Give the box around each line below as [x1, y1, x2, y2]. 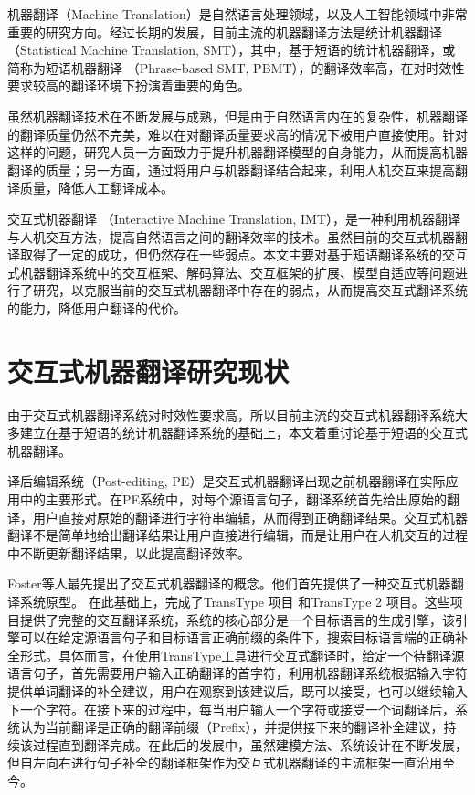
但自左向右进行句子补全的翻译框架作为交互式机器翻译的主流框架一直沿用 [7, 753, 442, 772]
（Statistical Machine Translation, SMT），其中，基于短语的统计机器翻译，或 [7, 40, 456, 59]
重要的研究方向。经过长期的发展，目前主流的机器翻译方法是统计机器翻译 [7, 22, 442, 41]
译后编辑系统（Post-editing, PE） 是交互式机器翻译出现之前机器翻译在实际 [7, 472, 446, 491]
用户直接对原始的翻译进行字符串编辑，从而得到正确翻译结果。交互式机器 [32, 507, 468, 526]
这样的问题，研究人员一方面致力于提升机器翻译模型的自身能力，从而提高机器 [7, 143, 468, 162]
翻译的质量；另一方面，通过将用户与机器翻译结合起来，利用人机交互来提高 [7, 160, 455, 179]
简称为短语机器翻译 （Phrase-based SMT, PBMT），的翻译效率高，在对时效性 [7, 58, 465, 77]
